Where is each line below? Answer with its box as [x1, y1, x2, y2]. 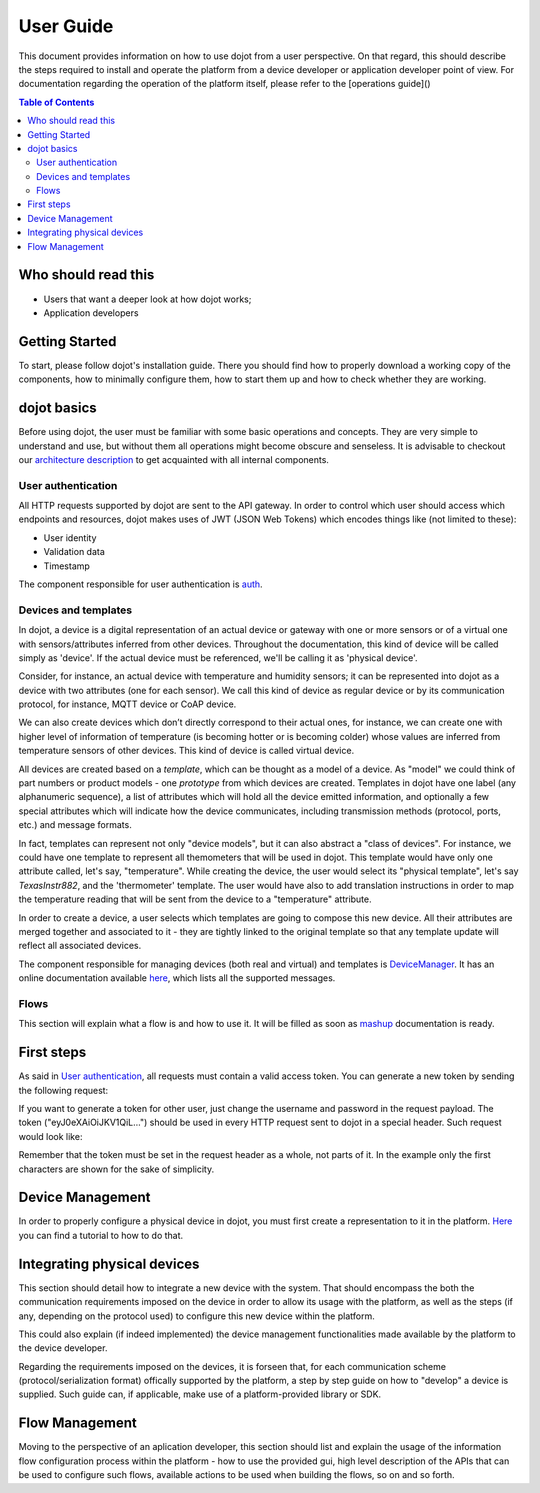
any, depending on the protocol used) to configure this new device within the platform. [18, 1310, 375, 1322]
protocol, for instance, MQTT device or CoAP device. [18, 698, 237, 710]
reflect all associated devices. [18, 940, 142, 952]
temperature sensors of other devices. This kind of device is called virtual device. [18, 745, 355, 757]
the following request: [18, 1084, 109, 1096]
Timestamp [43, 560, 90, 572]
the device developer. [18, 1342, 108, 1354]
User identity [43, 531, 97, 544]
